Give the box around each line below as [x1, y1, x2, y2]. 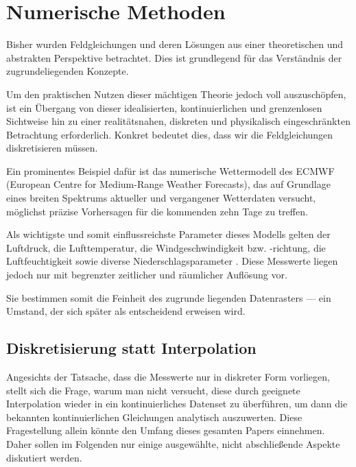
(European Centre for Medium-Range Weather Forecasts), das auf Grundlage [6, 177, 331, 191]
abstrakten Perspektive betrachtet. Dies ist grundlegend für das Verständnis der [6, 50, 342, 64]
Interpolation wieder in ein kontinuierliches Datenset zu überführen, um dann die [6, 396, 348, 411]
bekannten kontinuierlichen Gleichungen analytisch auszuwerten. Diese [6, 409, 302, 424]
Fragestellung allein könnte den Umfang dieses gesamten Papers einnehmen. [6, 423, 325, 438]
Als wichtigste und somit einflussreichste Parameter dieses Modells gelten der [6, 227, 331, 241]
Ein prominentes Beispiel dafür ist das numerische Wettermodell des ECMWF [6, 163, 335, 178]
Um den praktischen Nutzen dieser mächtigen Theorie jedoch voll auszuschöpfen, [6, 86, 346, 101]
